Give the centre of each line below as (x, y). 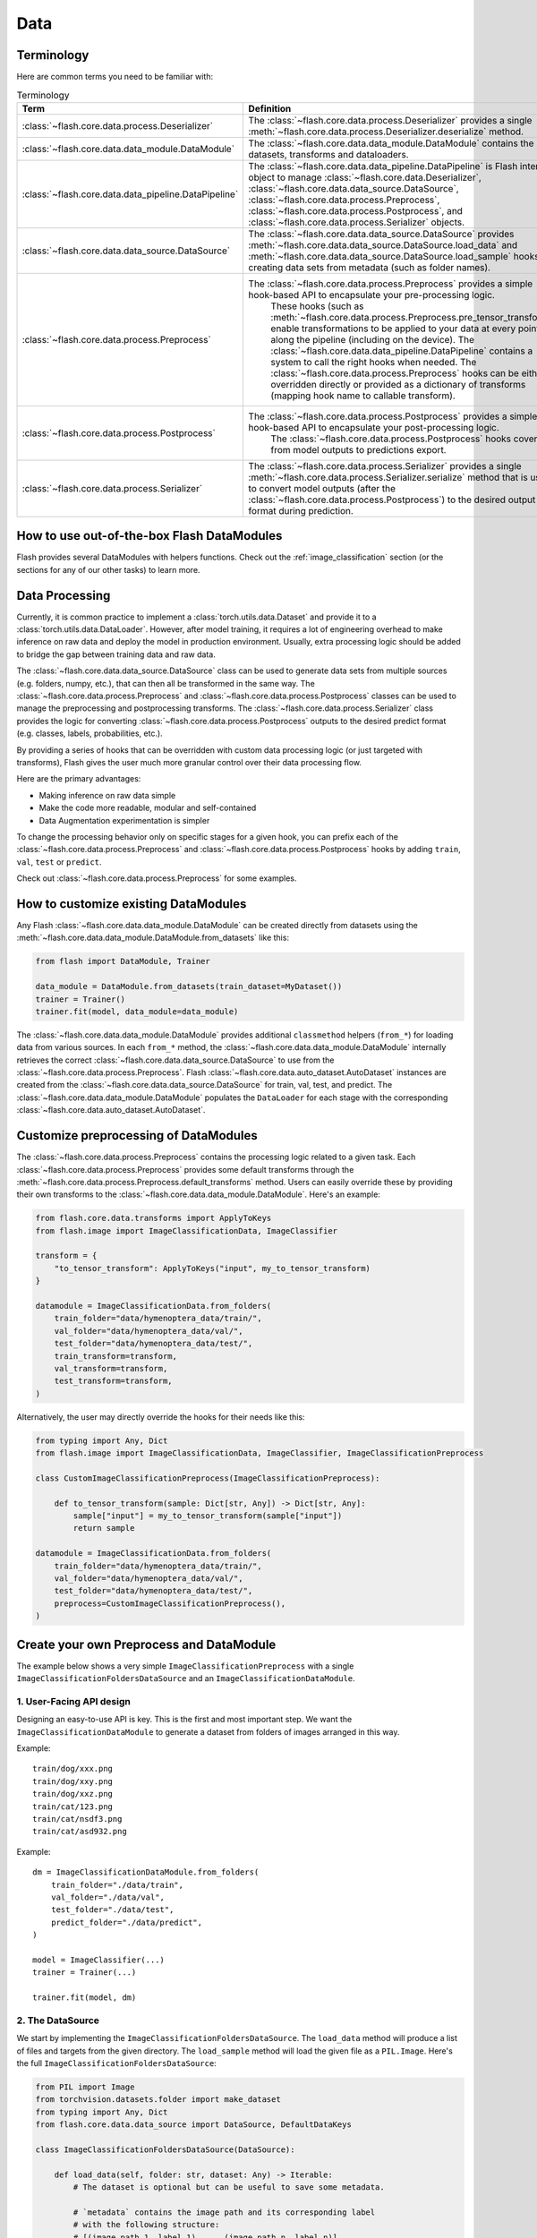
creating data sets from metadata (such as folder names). (370, 267)
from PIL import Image (85, 2087)
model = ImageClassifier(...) (99, 1960)
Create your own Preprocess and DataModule (146, 1644)
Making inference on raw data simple (107, 795)
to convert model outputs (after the (322, 488)
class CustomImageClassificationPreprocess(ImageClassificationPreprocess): (208, 1478)
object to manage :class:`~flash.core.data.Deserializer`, (365, 177)
